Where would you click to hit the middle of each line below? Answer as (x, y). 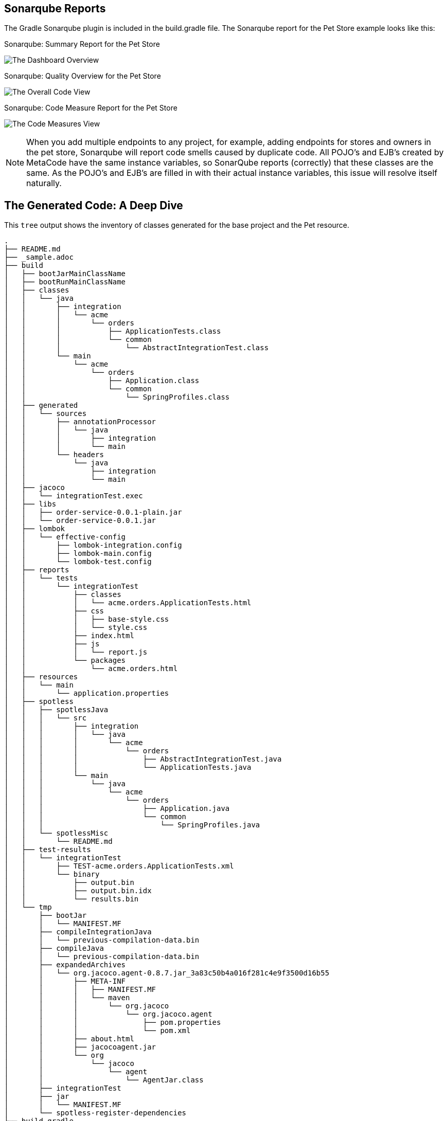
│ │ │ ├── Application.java (117, 809)
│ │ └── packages (65, 661)
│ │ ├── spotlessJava (56, 710)
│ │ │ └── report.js (76, 652)
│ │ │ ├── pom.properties (113, 1023)
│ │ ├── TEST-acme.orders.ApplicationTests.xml (119, 866)
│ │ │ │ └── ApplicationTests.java (128, 767)
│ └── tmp (28, 907)
